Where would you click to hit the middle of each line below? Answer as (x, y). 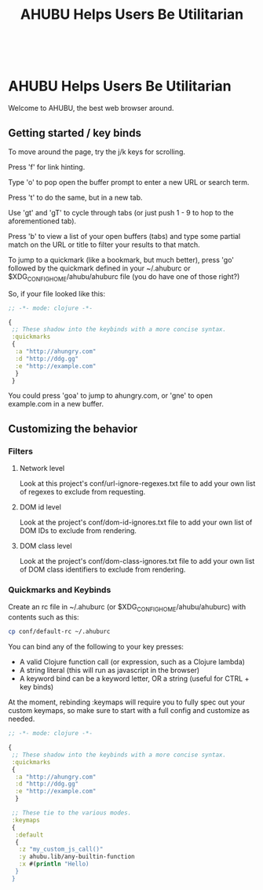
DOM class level (46, 546)
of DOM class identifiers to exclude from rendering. (102, 570)
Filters (21, 451)
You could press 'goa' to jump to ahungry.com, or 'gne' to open (111, 395)
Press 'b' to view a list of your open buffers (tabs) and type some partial (124, 236)
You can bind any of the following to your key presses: (96, 647)
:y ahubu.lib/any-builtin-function (77, 857)
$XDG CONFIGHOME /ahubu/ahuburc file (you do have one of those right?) (124, 277)
